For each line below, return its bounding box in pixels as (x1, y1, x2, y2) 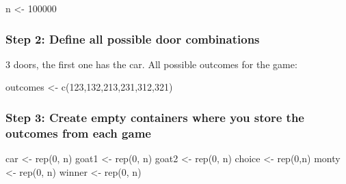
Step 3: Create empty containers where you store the (5, 108, 304, 125)
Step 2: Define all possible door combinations (5, 30, 260, 47)
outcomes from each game (5, 124, 151, 141)
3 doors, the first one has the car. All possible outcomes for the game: (5, 57, 297, 71)
